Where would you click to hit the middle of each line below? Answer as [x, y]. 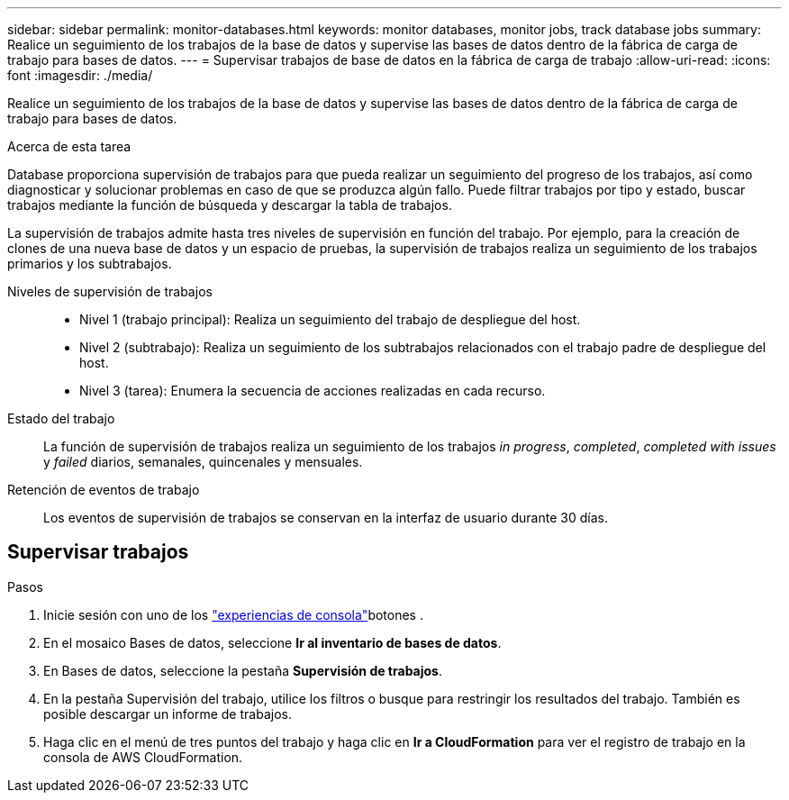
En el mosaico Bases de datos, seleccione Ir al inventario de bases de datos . [272, 642]
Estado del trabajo [61, 418]
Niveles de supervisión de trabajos [110, 291]
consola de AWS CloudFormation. [143, 757]
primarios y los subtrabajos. [90, 264]
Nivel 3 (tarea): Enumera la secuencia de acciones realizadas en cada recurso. [313, 391]
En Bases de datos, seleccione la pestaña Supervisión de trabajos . [243, 670]
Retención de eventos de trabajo [104, 490]
